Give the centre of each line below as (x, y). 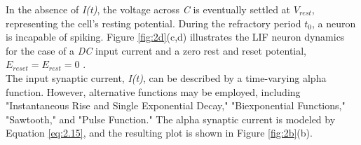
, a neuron (334, 23)
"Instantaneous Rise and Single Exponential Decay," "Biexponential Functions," (176, 105)
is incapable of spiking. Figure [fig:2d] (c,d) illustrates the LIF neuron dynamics (175, 37)
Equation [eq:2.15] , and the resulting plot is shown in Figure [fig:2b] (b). (159, 133)
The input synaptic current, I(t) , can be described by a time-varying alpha (166, 77)
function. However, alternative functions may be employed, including (153, 91)
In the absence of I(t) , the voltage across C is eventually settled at (148, 9)
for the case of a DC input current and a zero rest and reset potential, (156, 50)
